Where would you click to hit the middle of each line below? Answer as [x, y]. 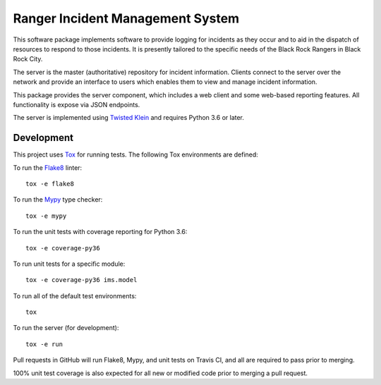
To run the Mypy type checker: [58, 200]
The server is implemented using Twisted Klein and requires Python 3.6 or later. [129, 118]
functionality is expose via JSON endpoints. [77, 104]
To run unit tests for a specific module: [69, 264]
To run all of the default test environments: [75, 295]
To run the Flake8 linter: [48, 167]
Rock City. [28, 59]
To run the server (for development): [66, 328]
